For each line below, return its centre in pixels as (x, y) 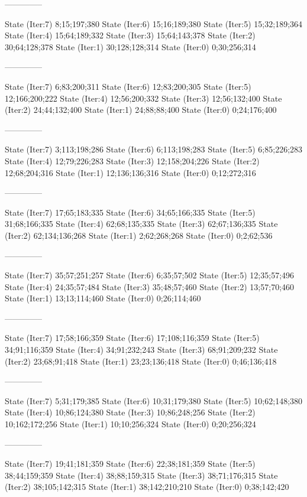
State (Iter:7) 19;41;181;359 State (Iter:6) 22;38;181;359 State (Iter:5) (130, 464)
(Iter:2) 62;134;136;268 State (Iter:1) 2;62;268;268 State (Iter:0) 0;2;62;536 (139, 235)
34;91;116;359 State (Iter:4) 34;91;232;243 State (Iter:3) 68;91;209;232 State (141, 350)
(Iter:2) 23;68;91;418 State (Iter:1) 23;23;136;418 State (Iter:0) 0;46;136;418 (141, 361)
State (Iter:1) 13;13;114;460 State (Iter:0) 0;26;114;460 (103, 298)
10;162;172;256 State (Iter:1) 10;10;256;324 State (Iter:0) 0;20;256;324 (130, 424)
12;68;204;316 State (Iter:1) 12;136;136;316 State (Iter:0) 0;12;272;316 (130, 172)
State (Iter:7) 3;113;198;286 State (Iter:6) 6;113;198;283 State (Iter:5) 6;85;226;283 (154, 149)
